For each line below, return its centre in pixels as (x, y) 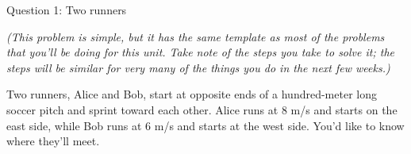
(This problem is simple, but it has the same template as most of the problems (196, 36)
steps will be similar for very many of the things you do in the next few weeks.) (198, 67)
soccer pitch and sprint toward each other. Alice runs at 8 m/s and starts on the (202, 109)
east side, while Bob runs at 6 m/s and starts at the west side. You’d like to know (205, 125)
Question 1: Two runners (67, 10)
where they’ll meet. (53, 141)
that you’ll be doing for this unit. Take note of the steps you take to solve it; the (200, 52)
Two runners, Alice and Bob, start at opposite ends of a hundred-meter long (192, 94)
